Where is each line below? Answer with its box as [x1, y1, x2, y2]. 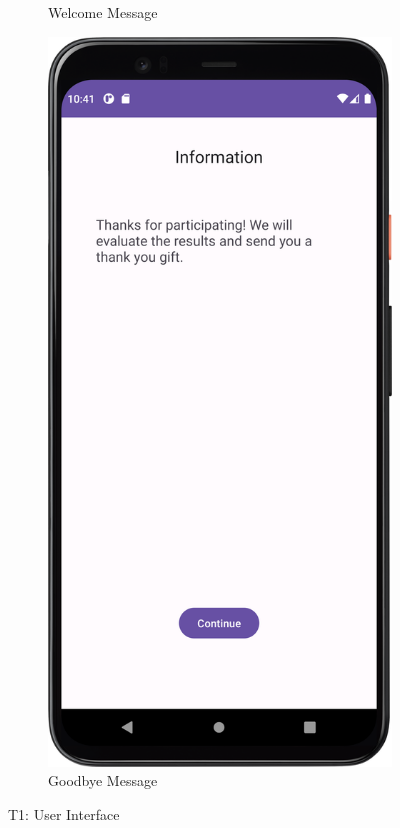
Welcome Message [48, 2, 158, 22]
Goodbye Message [48, 770, 158, 791]
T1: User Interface [8, 803, 120, 824]
